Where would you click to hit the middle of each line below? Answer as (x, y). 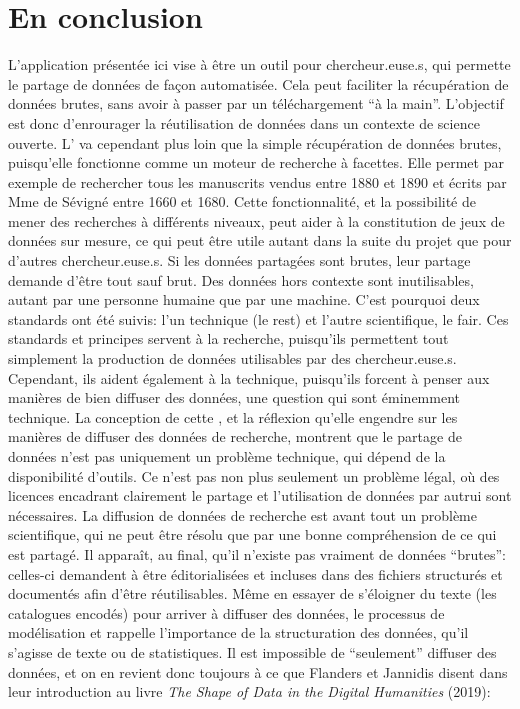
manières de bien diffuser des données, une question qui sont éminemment (234, 397)
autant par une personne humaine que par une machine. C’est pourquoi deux (244, 299)
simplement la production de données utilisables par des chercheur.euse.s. (232, 358)
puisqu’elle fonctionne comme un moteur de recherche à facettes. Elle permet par (256, 162)
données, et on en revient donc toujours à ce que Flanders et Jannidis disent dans (258, 671)
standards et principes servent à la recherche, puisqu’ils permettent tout (228, 338)
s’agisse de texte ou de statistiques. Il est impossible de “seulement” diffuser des (252, 651)
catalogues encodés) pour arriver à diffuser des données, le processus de (226, 612)
